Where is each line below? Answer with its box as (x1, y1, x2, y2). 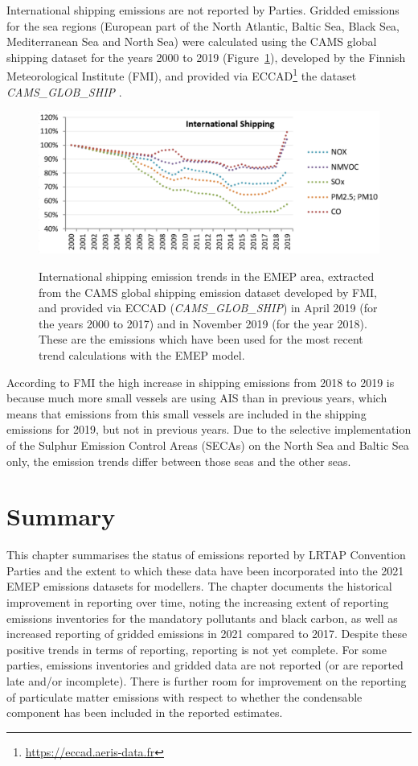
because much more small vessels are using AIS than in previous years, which (6, 389, 387, 406)
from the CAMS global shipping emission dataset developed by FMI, (39, 283, 377, 300)
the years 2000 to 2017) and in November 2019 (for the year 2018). (39, 315, 367, 332)
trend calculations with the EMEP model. (39, 347, 245, 363)
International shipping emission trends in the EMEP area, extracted (39, 268, 375, 285)
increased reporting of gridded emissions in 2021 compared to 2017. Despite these (6, 625, 408, 642)
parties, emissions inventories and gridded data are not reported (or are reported (6, 657, 404, 673)
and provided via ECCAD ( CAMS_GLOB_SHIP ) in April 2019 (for (39, 299, 378, 316)
